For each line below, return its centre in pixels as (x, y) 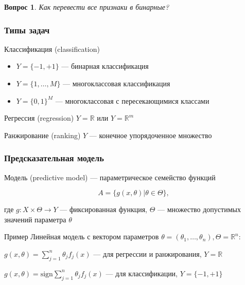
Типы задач (27, 30)
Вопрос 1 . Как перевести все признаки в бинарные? (87, 7)
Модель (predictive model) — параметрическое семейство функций (110, 177)
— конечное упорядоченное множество (151, 135)
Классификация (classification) (52, 49)
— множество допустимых (199, 209)
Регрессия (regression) (39, 118)
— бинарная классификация (105, 66)
